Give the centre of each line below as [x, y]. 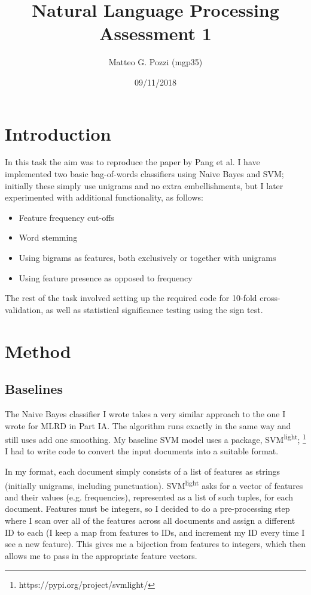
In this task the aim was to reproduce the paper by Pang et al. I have [132, 162]
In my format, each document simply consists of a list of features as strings [143, 471]
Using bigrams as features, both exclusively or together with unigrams [147, 257]
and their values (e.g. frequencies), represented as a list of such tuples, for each [149, 497]
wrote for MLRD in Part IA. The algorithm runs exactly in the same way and [148, 425]
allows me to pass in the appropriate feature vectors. [101, 555]
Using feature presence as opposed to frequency [106, 277]
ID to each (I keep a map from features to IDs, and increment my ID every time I [155, 532]
